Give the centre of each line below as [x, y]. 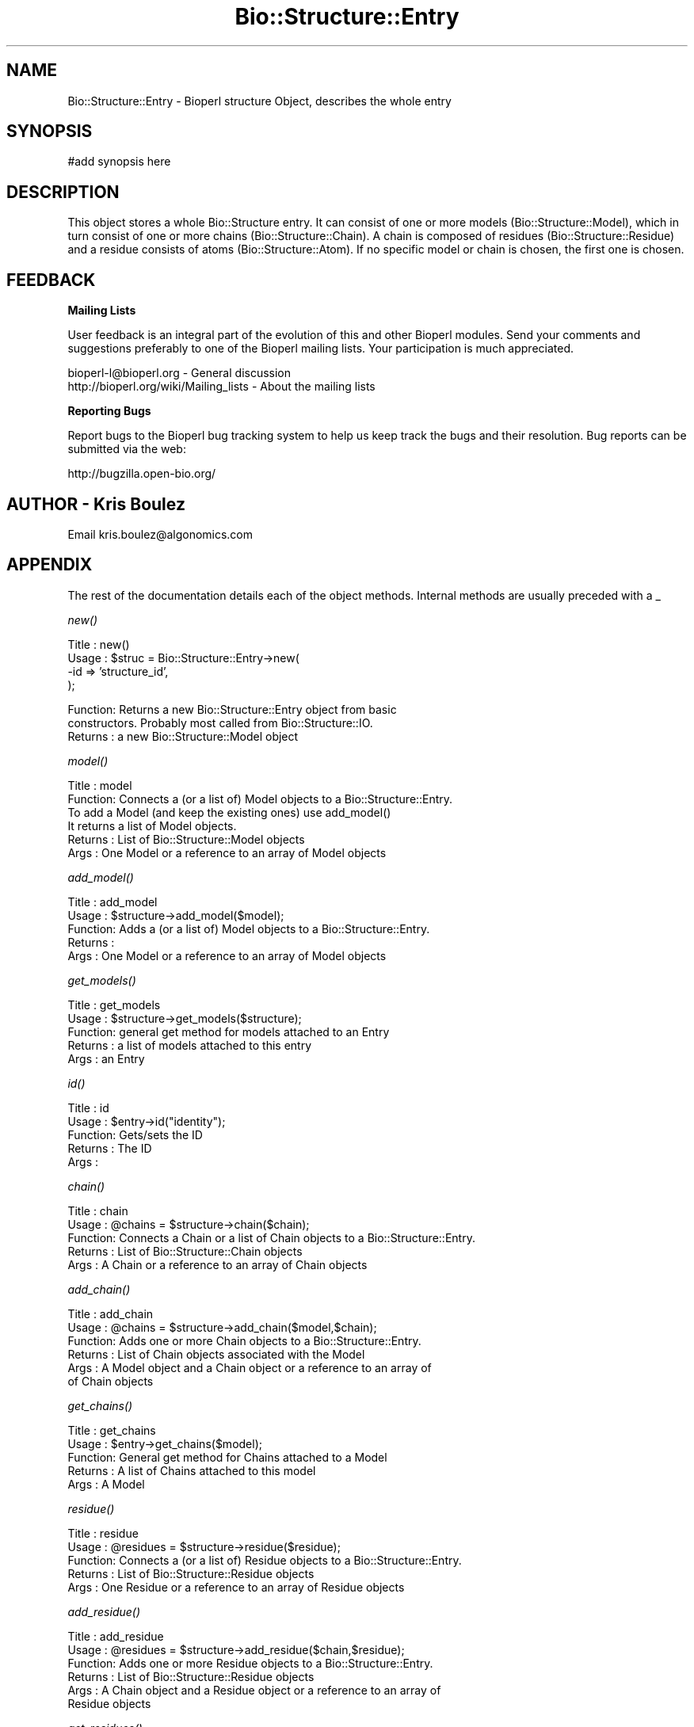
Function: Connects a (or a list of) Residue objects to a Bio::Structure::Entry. [265, 1560]
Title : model [100, 785]
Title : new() [99, 644]
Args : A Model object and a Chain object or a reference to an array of [250, 1367]
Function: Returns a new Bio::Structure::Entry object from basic [232, 709]
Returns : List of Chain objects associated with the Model [216, 1354]
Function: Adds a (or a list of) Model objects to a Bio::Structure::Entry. [249, 928]
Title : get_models [114, 1005]
